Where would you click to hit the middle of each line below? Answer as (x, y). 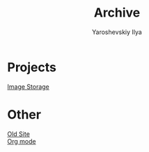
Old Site (18, 134)
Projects (32, 67)
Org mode (22, 141)
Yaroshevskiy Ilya (117, 32)
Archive (117, 13)
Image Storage (29, 86)
